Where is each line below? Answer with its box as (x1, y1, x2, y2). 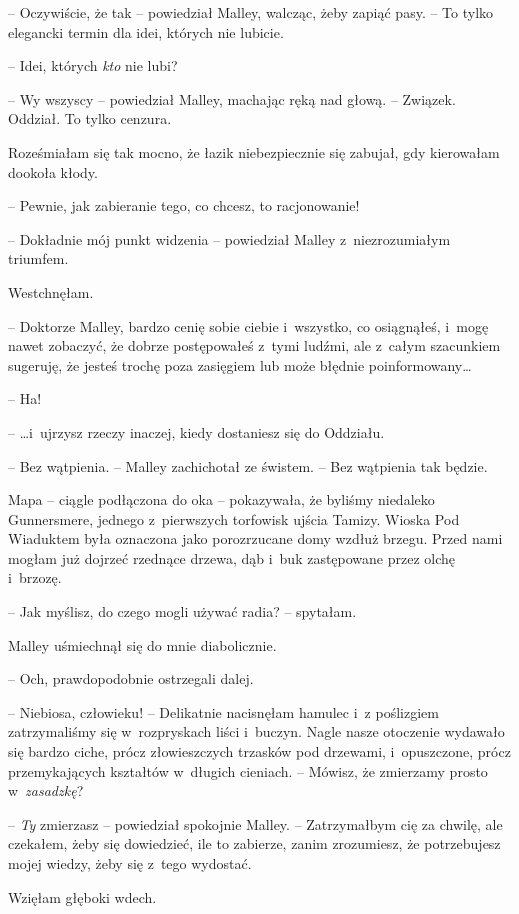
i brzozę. (8, 567, 62, 588)
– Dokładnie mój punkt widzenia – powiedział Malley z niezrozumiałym (8, 228, 451, 249)
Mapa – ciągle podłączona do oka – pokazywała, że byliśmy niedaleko (8, 489, 435, 510)
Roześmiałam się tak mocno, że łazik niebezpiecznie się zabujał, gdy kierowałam (8, 141, 500, 162)
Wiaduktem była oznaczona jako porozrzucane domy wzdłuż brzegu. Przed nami (8, 528, 503, 549)
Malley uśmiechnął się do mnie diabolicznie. (8, 634, 277, 655)
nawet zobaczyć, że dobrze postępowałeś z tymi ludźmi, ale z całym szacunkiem (8, 335, 501, 356)
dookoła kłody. (8, 161, 98, 182)
